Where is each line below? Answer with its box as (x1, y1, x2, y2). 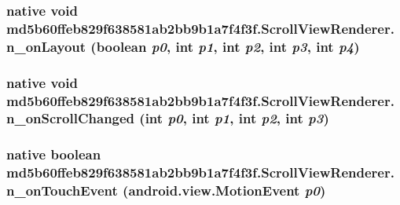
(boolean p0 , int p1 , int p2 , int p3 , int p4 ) (90, 36, 360, 56)
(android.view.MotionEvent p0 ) (123, 181, 326, 200)
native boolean (6, 145, 101, 164)
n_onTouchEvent (6, 181, 118, 200)
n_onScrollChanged (6, 108, 135, 128)
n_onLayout (6, 36, 86, 56)
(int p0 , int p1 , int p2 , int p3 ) (139, 108, 329, 128)
